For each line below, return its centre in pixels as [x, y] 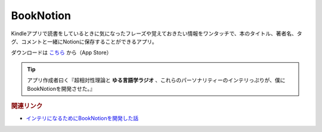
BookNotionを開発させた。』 [61, 88]
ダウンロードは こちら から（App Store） [61, 53]
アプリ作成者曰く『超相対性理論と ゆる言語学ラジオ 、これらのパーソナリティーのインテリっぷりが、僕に [156, 80]
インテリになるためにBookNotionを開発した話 [82, 118]
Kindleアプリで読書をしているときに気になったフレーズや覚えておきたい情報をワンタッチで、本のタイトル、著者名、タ [157, 33]
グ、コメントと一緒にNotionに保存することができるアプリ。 [84, 41]
